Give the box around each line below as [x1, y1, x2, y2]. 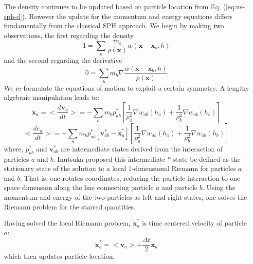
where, [4, 143, 23, 153]
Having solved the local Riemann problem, [4, 218, 131, 228]
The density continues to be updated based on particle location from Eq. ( [4, 1, 226, 11]
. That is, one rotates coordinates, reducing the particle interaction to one [20, 172, 240, 183]
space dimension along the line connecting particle [4, 182, 154, 192]
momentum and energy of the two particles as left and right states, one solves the [4, 191, 247, 202]
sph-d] [4, 11, 22, 21]
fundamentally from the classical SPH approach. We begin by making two [4, 20, 224, 31]
